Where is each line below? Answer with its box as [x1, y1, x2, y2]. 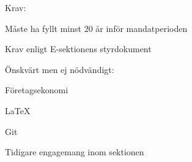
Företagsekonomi [5, 83, 68, 96]
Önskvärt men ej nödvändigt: [5, 63, 114, 75]
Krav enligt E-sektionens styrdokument [5, 42, 152, 55]
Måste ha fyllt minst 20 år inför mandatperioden [5, 21, 188, 34]
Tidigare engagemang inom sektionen [5, 145, 144, 158]
